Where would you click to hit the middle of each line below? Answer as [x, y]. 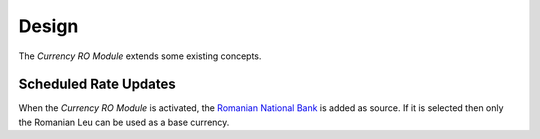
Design [48, 26]
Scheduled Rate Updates [97, 84]
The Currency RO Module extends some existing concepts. [140, 56]
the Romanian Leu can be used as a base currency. [124, 122]
